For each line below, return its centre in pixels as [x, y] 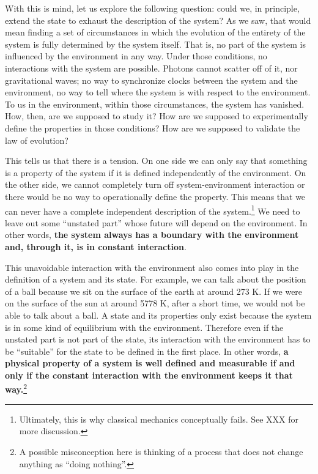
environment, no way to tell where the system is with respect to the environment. [158, 92]
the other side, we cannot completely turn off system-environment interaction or [155, 184]
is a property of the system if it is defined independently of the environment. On [156, 172]
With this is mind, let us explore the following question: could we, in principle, [152, 8]
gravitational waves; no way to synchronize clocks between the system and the [151, 80]
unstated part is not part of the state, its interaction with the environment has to [158, 339]
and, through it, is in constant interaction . [96, 246]
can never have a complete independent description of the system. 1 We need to [153, 210]
